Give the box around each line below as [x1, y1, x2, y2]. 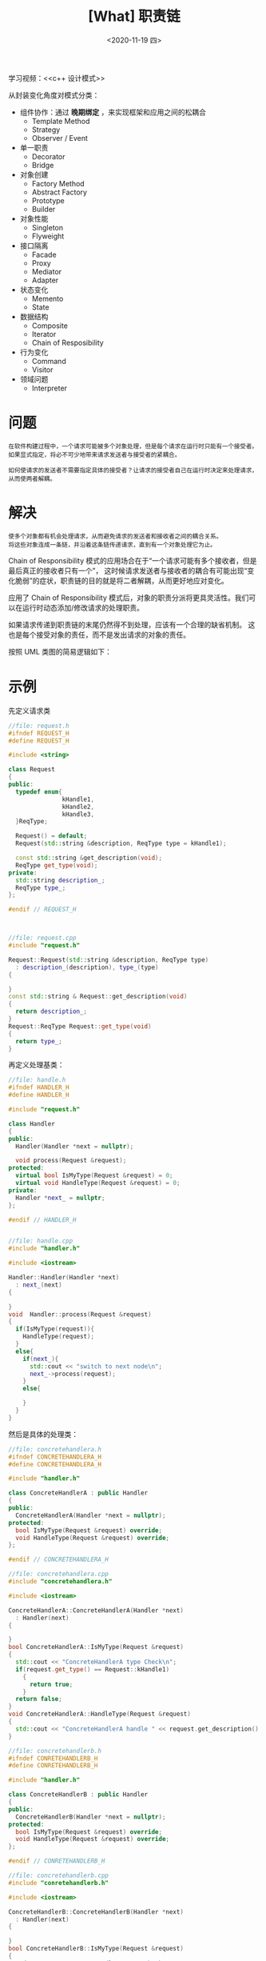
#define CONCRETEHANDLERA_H [8, 1460, 102, 1468]
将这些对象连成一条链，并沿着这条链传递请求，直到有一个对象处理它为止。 [8, 541, 217, 549]
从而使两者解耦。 [8, 474, 57, 482]
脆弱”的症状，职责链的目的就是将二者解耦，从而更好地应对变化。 [14, 575, 229, 585]
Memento [31, 294, 64, 303]
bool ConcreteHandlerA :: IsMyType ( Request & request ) [8, 1643, 184, 1651]
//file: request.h [8, 722, 69, 730]
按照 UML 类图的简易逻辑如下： [8, 646, 112, 656]
